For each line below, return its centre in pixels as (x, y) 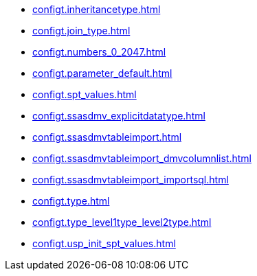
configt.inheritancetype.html (97, 9)
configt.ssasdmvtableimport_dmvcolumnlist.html (142, 158)
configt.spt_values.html (85, 94)
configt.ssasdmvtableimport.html (107, 137)
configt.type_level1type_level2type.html (122, 222)
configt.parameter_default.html (102, 73)
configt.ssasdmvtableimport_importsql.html (131, 180)
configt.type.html (71, 201)
